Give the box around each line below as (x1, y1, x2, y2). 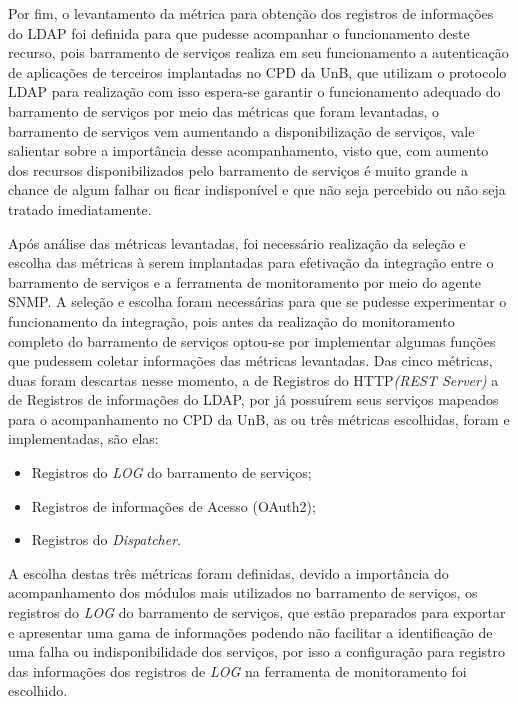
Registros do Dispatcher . (31, 529, 181, 550)
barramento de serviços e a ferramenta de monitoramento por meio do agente (8, 271, 481, 292)
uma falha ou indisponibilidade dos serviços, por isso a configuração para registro (8, 641, 506, 662)
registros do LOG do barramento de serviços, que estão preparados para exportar (8, 602, 506, 623)
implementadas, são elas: (8, 428, 159, 449)
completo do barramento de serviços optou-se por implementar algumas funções (8, 330, 496, 351)
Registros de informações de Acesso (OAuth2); (31, 495, 316, 516)
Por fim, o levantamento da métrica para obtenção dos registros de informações (8, 3, 494, 23)
